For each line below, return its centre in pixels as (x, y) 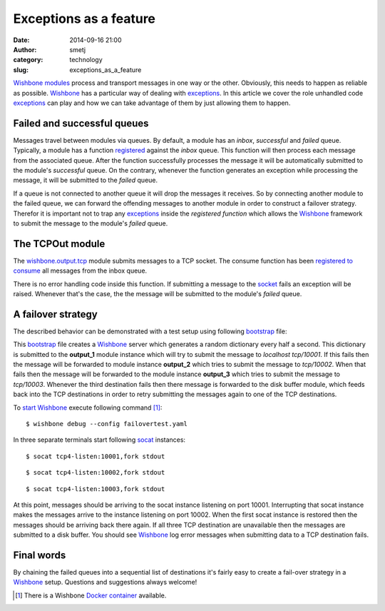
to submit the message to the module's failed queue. (91, 223)
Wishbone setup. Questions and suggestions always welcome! (105, 582)
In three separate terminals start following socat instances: (99, 440)
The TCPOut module (59, 244)
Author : (25, 49)
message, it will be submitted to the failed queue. (86, 180)
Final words (40, 555)
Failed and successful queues (81, 123)
